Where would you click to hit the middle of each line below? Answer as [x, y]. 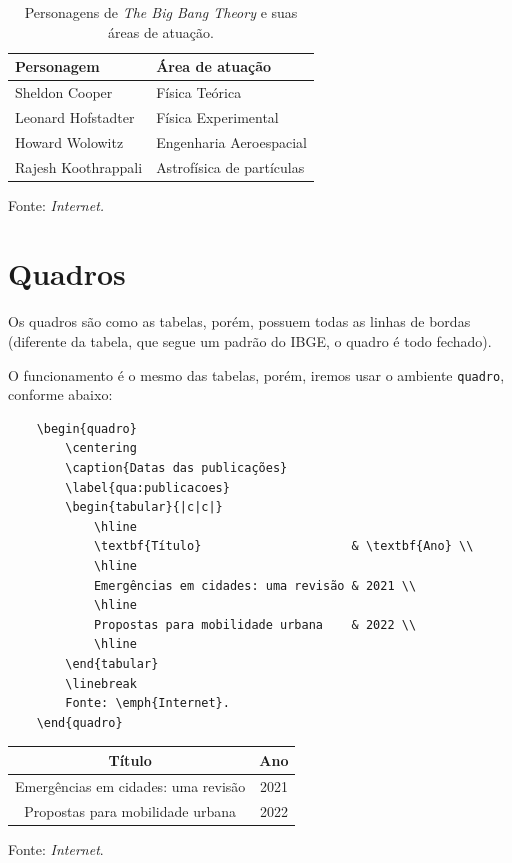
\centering [101, 448]
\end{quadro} [79, 722]
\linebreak [101, 683]
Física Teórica [199, 92]
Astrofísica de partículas [230, 166]
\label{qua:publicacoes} [147, 487]
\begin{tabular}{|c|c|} [144, 507]
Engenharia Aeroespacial [231, 141]
